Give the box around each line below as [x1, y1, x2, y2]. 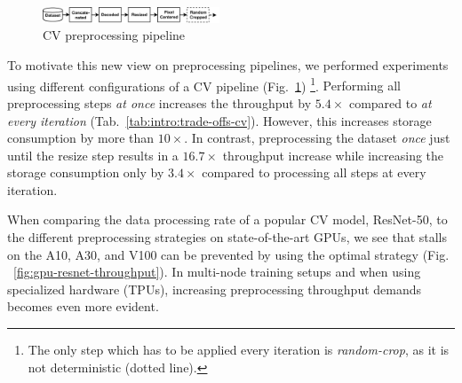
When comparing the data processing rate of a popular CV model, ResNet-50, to [7, 210, 448, 229]
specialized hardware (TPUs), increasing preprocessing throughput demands [7, 279, 422, 298]
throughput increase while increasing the [222, 145, 444, 164]
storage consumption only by [7, 163, 164, 182]
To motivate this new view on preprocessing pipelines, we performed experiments [7, 56, 449, 74]
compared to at [348, 93, 432, 112]
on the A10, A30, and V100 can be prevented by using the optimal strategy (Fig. [7, 245, 450, 263]
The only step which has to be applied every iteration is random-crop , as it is [28, 340, 450, 359]
